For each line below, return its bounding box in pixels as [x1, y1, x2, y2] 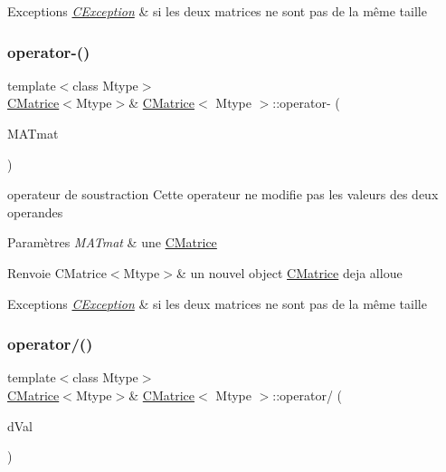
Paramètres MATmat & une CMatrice [7, 233, 217, 252]
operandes [7, 202, 63, 221]
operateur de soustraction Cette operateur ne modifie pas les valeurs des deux [7, 185, 439, 204]
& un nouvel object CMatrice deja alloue [176, 263, 403, 282]
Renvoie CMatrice [7, 263, 107, 282]
